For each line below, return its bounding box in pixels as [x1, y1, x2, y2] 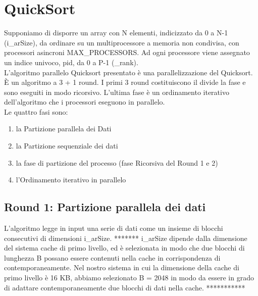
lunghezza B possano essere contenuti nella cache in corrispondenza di [4, 252, 221, 263]
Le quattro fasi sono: [4, 106, 68, 117]
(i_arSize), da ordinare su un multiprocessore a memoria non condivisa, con [4, 37, 239, 47]
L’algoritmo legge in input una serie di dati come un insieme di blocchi [4, 223, 223, 233]
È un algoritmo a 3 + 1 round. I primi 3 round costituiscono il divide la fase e [4, 77, 246, 87]
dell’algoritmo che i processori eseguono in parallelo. [4, 96, 165, 107]
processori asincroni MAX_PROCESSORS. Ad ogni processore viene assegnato [4, 47, 250, 58]
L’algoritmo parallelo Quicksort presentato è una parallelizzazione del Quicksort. [4, 67, 253, 77]
